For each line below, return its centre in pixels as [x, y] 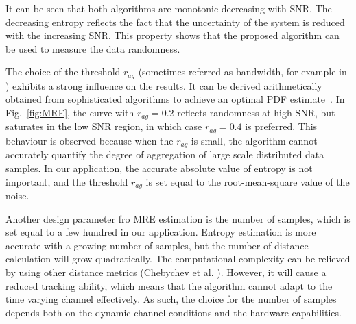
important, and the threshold [67, 181]
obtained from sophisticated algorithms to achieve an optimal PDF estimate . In [175, 99]
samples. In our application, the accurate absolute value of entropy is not [159, 167]
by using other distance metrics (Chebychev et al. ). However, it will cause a [166, 272]
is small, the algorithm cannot [254, 140]
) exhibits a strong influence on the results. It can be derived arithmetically [164, 85]
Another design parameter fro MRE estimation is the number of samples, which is [178, 218]
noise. [17, 196]
